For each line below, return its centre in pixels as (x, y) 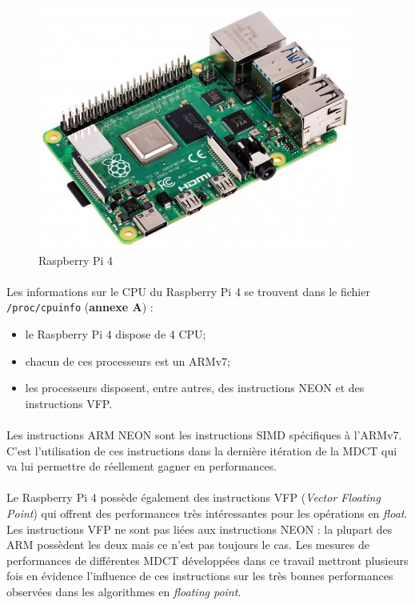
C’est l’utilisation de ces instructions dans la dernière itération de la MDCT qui (202, 450)
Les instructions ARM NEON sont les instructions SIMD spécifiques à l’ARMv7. (204, 435)
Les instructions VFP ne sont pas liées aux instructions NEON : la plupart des (200, 529)
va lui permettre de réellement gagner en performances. (142, 466)
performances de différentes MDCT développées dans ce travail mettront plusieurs (207, 560)
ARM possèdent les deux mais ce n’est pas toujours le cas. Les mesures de (188, 545)
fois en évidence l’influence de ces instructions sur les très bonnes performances (200, 576)
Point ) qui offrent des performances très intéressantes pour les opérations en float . (207, 513)
